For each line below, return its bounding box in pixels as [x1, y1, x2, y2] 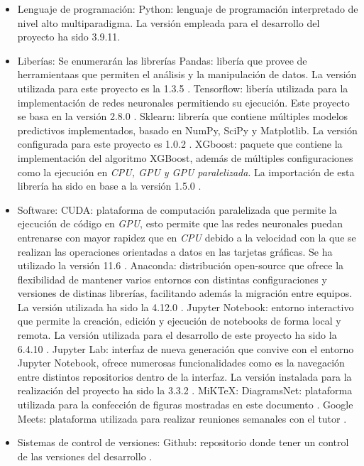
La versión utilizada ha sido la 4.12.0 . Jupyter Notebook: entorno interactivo [17, 299, 354, 314]
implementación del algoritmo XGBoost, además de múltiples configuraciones [17, 150, 353, 165]
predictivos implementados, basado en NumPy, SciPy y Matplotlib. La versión [17, 122, 358, 137]
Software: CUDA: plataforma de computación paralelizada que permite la [17, 202, 337, 217]
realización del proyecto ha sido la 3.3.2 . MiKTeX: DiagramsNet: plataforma [17, 383, 353, 398]
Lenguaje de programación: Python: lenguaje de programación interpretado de [17, 1, 358, 16]
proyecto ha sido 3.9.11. [17, 29, 121, 44]
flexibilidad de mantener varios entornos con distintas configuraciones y [17, 271, 327, 286]
